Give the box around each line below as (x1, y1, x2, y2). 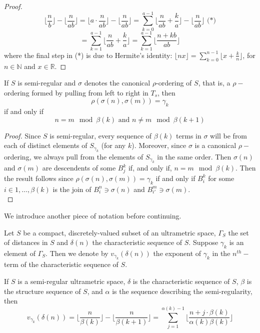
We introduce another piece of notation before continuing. (4, 210, 181, 220)
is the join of (52, 183, 91, 194)
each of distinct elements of (4, 140, 87, 150)
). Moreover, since (131, 140, 186, 150)
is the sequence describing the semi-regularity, (112, 285, 252, 296)
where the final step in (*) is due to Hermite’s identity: (4, 49, 172, 60)
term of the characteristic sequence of (4, 259, 118, 269)
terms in (176, 130, 201, 140)
